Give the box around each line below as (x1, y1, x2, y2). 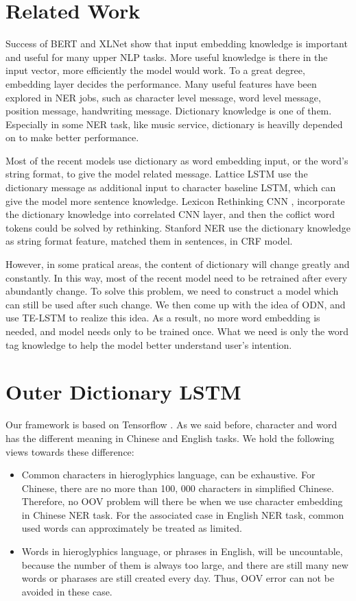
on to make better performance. (5, 130, 139, 145)
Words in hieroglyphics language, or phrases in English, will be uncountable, (21, 544, 343, 559)
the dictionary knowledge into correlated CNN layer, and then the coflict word (5, 207, 335, 221)
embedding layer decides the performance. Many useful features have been (5, 76, 317, 90)
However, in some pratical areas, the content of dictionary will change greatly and (5, 257, 350, 271)
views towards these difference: (5, 444, 134, 458)
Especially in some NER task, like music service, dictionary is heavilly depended (5, 116, 343, 131)
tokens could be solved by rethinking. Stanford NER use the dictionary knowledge (5, 220, 351, 234)
